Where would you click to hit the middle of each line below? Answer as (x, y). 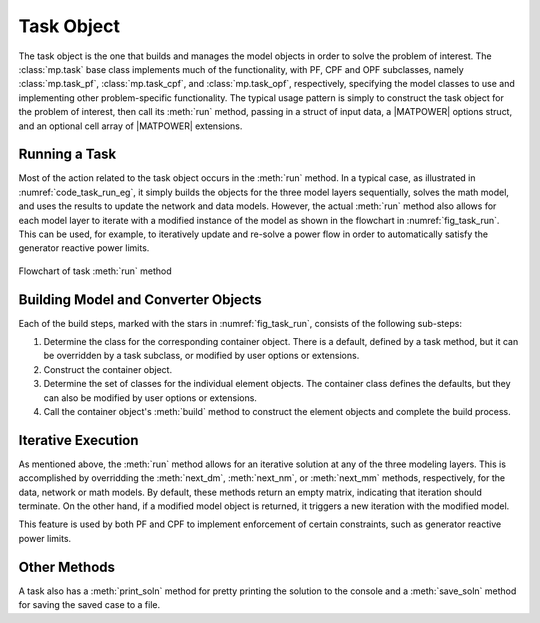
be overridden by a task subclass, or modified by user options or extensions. (201, 356)
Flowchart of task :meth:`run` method (95, 271)
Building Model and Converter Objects (140, 299)
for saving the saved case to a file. (89, 605)
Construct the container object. (108, 369)
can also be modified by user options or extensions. (150, 397)
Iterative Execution (78, 440)
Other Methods (66, 566)
